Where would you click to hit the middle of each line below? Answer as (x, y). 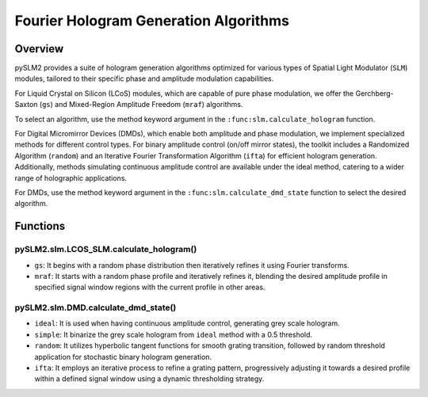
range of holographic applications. (71, 178)
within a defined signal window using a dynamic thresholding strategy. (149, 379)
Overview (39, 49)
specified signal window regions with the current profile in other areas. (150, 287)
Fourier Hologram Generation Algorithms (152, 21)
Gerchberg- (374, 93)
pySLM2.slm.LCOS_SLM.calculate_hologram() (106, 250)
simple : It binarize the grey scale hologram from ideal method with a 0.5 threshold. (174, 334)
